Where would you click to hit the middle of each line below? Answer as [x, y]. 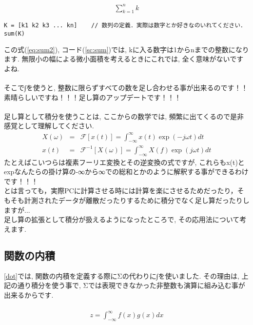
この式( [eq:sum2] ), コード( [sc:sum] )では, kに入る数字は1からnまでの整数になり [126, 49]
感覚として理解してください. [49, 126]
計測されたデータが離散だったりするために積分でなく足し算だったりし [137, 200]
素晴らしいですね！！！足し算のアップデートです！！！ [93, 97]
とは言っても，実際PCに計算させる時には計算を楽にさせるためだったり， [121, 191]
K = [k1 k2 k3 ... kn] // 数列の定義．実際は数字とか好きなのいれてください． [125, 26]
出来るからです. [29, 295]
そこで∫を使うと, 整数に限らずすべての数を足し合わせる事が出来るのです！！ [126, 88]
